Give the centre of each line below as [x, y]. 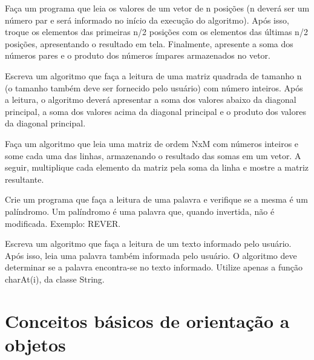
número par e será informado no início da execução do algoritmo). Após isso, [147, 20]
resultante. [25, 179]
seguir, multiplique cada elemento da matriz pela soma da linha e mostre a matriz [157, 167]
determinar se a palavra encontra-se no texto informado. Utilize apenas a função [154, 267]
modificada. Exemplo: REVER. [63, 223]
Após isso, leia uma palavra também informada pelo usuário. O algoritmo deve [151, 255]
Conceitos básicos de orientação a [147, 320]
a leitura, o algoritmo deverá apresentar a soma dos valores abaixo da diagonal [151, 100]
